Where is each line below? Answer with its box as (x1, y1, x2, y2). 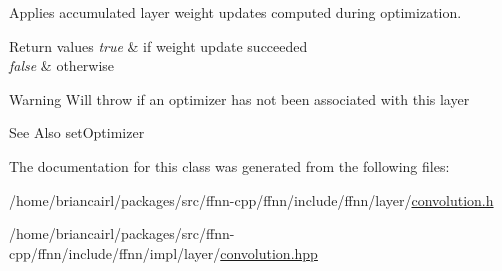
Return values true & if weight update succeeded (9, 35, 308, 56)
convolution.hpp (220, 242, 318, 263)
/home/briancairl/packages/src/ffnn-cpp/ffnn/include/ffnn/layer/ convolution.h (9, 189, 494, 210)
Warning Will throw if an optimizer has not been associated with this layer (9, 88, 470, 109)
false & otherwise (9, 55, 115, 76)
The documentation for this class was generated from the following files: (9, 155, 450, 176)
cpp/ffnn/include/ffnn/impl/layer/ (9, 242, 221, 263)
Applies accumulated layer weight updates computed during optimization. (9, 2, 462, 22)
